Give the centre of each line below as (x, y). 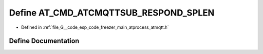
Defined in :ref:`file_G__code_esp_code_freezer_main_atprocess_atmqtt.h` (95, 27)
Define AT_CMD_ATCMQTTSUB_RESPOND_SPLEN (112, 13)
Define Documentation (44, 41)
